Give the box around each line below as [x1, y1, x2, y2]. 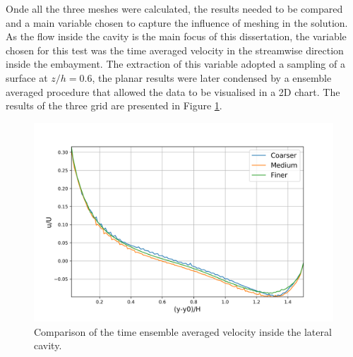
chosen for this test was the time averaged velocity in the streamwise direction [6, 42, 344, 57]
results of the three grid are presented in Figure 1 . [6, 98, 222, 113]
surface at [6, 70, 48, 85]
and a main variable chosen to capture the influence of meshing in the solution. [6, 15, 348, 30]
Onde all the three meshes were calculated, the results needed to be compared [6, 1, 343, 16]
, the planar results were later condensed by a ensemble [92, 70, 332, 85]
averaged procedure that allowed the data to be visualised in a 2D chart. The [6, 84, 340, 99]
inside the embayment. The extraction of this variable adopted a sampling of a [6, 56, 345, 71]
